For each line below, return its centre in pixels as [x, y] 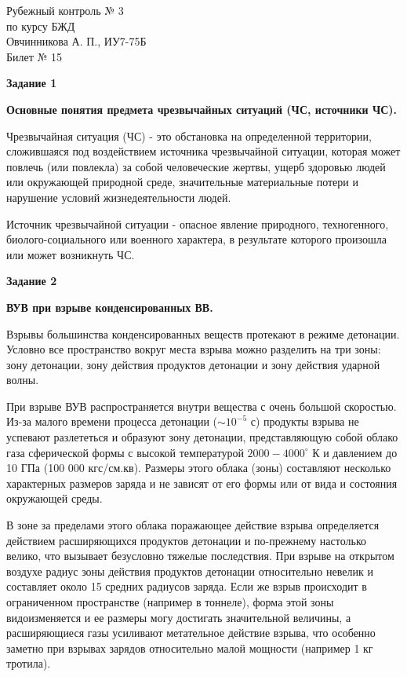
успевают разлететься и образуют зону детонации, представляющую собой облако [202, 437]
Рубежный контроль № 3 [65, 10]
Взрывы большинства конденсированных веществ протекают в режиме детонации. [203, 333]
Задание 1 [32, 83]
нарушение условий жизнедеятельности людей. [119, 197]
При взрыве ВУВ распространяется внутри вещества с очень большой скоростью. [202, 406]
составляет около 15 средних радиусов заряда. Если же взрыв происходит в [187, 586]
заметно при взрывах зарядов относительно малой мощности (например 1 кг [190, 648]
